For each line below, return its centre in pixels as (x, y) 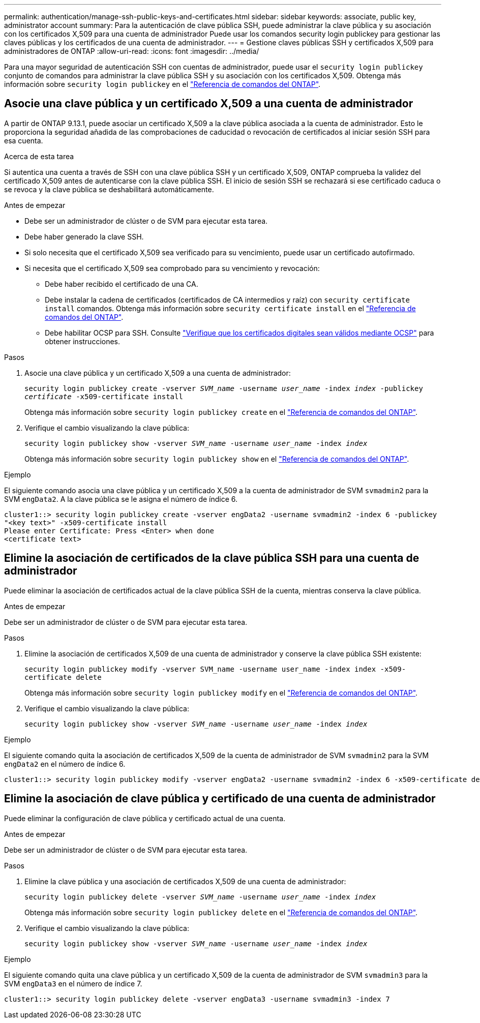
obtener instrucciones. (83, 341)
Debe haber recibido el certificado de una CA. (122, 284)
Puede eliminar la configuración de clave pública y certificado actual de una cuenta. (145, 818)
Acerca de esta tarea (39, 156)
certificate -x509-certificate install (104, 396)
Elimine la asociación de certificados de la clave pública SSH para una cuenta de (212, 558)
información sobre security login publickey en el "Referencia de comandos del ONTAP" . (162, 84)
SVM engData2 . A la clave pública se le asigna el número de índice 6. (121, 499)
